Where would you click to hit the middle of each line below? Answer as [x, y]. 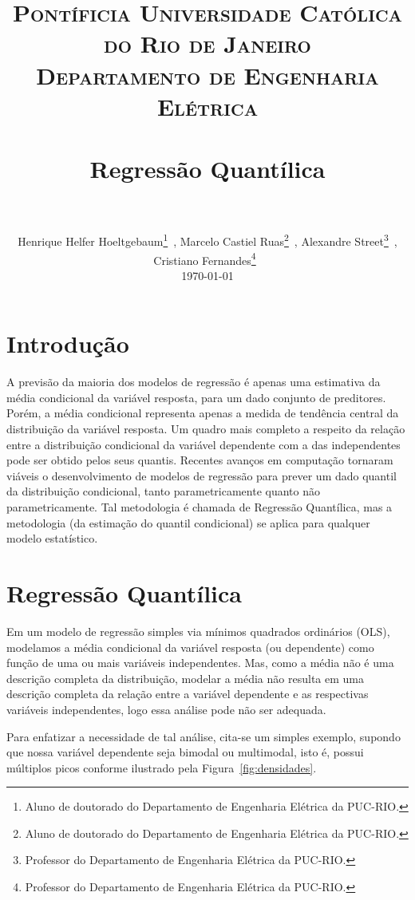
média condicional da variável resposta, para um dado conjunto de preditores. [196, 397]
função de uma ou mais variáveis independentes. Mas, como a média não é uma [200, 663]
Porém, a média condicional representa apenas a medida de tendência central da [203, 413]
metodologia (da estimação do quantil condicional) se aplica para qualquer [188, 522]
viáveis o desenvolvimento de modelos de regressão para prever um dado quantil [202, 475]
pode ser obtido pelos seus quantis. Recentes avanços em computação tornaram [200, 460]
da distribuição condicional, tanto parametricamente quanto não [164, 491]
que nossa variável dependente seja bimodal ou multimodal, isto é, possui [185, 752]
